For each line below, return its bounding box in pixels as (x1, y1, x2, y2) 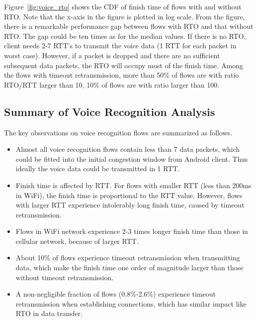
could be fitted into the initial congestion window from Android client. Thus (15, 153, 248, 164)
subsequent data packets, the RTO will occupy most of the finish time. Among (4, 60, 243, 70)
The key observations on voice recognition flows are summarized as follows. (4, 127, 233, 137)
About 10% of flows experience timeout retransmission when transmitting (15, 252, 240, 263)
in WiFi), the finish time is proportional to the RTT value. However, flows (15, 190, 243, 200)
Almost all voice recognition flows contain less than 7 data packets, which (15, 144, 240, 154)
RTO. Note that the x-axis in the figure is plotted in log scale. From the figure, (4, 11, 245, 21)
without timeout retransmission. (15, 272, 114, 282)
